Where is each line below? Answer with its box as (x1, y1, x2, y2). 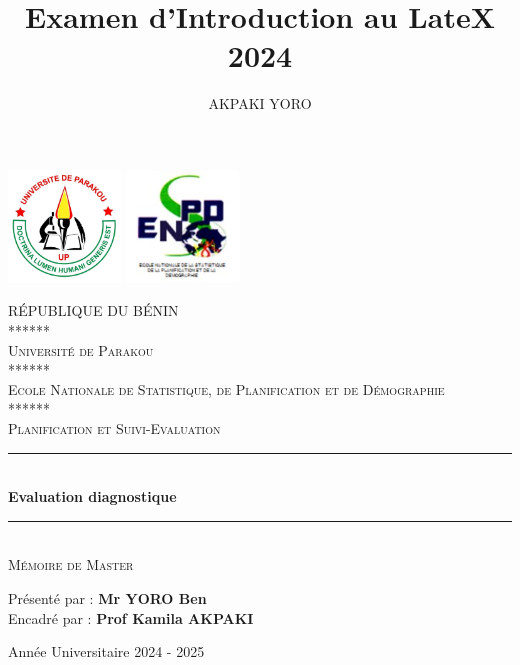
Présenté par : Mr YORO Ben (8, 587, 207, 608)
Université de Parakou (8, 339, 154, 360)
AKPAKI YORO (208, 93, 312, 114)
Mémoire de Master (8, 554, 134, 575)
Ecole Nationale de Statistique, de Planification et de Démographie (8, 378, 445, 399)
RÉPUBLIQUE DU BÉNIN (8, 300, 179, 321)
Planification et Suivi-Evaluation (8, 417, 221, 438)
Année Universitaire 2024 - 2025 (8, 641, 205, 662)
